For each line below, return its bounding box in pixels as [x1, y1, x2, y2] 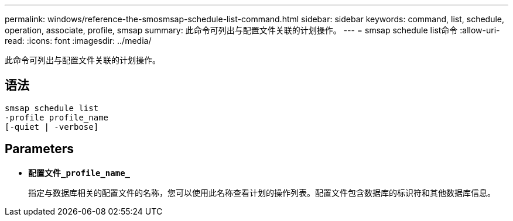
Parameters [5, 141, 74, 157]
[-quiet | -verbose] [5, 122, 99, 132]
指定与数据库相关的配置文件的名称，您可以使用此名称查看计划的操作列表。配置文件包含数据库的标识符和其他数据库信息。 [28, 187, 495, 198]
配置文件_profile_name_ [28, 168, 131, 178]
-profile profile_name [5, 112, 109, 122]
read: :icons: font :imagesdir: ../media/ [5, 36, 152, 46]
